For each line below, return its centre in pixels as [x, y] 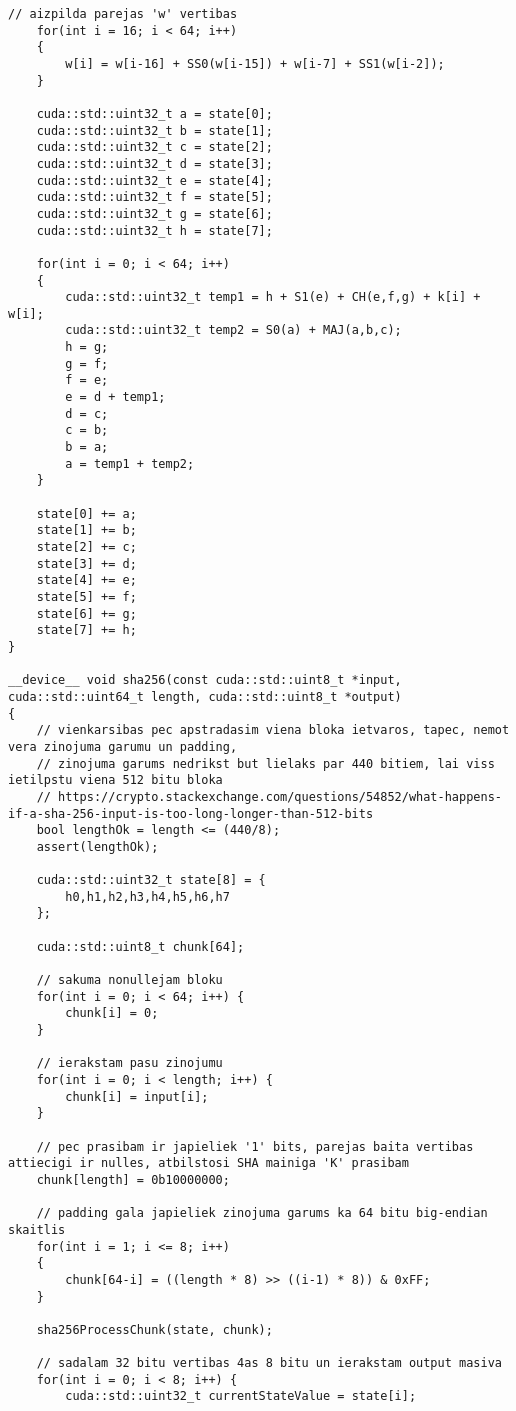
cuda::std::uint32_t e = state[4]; [154, 180]
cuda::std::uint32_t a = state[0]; [154, 113]
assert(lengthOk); [97, 846]
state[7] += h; [86, 630]
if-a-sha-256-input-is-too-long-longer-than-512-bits [191, 813]
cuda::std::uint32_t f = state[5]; [154, 197]
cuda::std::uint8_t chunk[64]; [140, 946]
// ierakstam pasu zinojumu [129, 1063]
